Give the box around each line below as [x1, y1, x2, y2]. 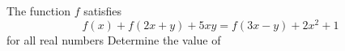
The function [6, 2, 70, 19]
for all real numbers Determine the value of [6, 31, 221, 48]
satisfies [83, 2, 122, 19]
